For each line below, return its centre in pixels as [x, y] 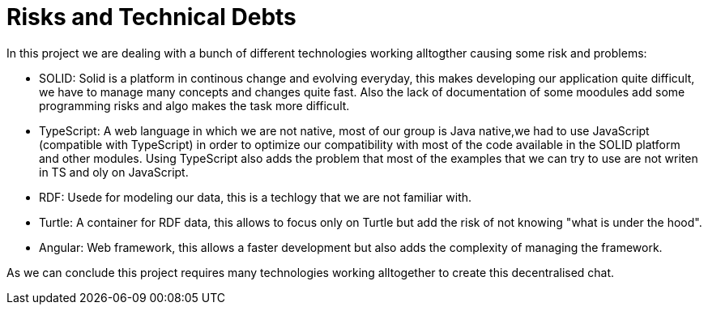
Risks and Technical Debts [151, 17]
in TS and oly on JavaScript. [114, 172]
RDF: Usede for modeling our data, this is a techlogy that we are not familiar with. [256, 197]
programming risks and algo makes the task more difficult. [194, 105]
